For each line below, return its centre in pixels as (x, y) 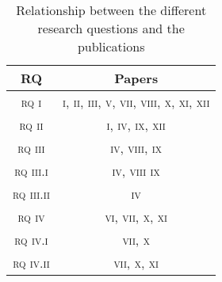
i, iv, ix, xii (136, 125)
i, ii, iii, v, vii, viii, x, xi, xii (136, 102)
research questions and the (111, 28)
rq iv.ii (31, 263)
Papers (136, 78)
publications (111, 46)
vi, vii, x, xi (136, 217)
